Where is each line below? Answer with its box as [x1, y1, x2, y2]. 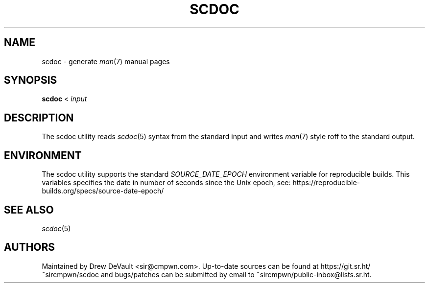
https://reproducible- [292, 178, 360, 187]
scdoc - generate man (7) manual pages [42, 57, 170, 66]
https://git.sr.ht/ [320, 262, 371, 270]
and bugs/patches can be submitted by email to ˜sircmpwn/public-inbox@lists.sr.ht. [100, 270, 372, 279]
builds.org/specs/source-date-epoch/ [42, 187, 164, 195]
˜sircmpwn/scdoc [42, 270, 99, 279]
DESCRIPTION [4, 111, 74, 124]
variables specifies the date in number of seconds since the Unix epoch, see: [42, 178, 291, 187]
